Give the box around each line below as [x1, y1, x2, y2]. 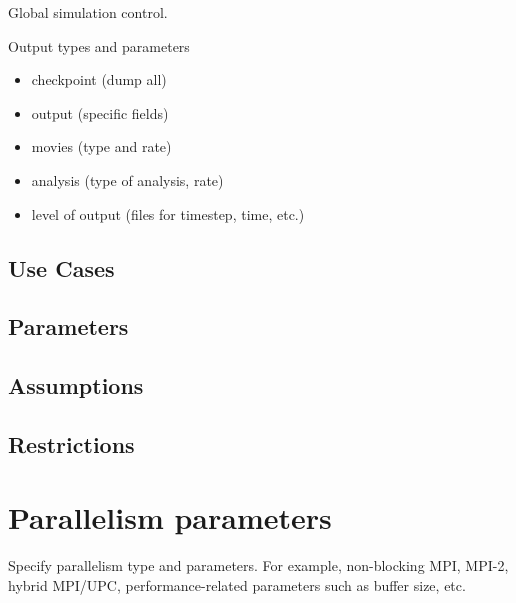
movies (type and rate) [31, 136, 172, 157]
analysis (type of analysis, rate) [31, 169, 224, 190]
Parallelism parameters [8, 497, 332, 538]
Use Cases [8, 252, 115, 283]
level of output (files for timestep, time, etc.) [31, 203, 305, 224]
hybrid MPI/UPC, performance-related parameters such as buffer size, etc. [8, 575, 466, 595]
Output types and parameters [8, 35, 190, 56]
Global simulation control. [8, 2, 168, 22]
